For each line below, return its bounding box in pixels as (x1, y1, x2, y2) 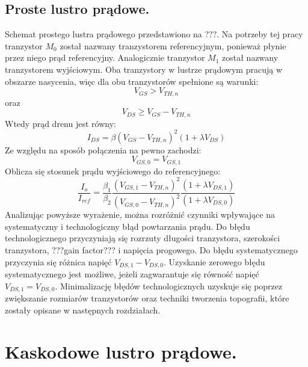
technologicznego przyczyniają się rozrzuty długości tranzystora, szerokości (5, 232, 280, 244)
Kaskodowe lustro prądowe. (5, 339, 237, 363)
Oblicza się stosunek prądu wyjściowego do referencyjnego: (5, 164, 221, 177)
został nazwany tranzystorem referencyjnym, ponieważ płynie (60, 39, 286, 52)
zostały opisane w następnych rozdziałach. (5, 303, 161, 316)
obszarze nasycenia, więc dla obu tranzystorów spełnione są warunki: (5, 75, 259, 87)
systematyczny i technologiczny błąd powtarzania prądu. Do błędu (5, 220, 250, 232)
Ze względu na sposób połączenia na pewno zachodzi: (5, 143, 202, 156)
